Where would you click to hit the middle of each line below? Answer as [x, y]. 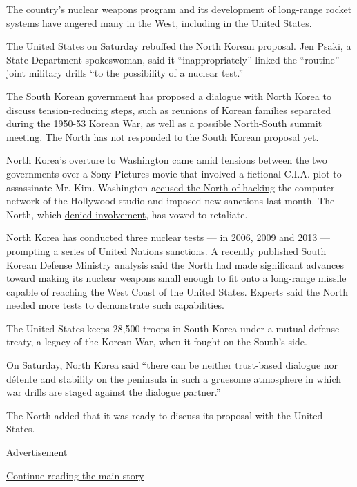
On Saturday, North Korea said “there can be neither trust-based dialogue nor [172, 365]
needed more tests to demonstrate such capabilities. [115, 305]
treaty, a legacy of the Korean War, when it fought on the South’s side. [157, 342]
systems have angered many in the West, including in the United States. [159, 22]
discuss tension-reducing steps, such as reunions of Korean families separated [168, 109]
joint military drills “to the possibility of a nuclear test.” [125, 73]
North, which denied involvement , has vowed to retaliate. [127, 214]
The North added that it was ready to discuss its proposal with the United [165, 415]
